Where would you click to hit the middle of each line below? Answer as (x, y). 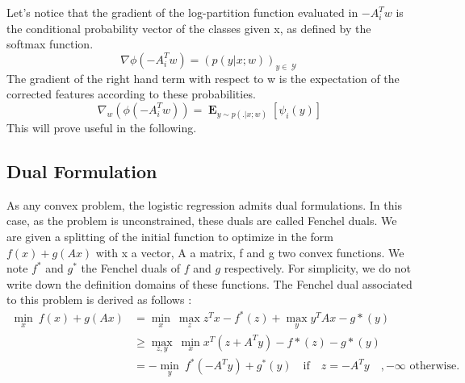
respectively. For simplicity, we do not (317, 268)
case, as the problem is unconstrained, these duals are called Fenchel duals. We (202, 221)
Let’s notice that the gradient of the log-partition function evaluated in (182, 12)
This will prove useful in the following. (102, 127)
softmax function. (50, 44)
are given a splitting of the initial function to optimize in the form (170, 236)
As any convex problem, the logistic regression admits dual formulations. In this (204, 204)
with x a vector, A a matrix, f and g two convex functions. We (250, 252)
